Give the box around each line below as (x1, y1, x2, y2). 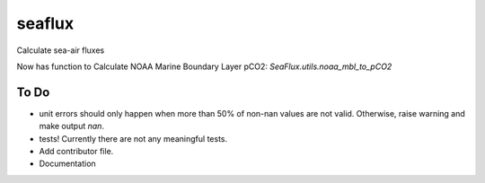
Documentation (39, 158, 96, 170)
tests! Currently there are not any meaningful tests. (39, 133, 228, 144)
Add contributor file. (39, 146, 114, 157)
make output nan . (39, 121, 105, 132)
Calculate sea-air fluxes (16, 45, 105, 56)
